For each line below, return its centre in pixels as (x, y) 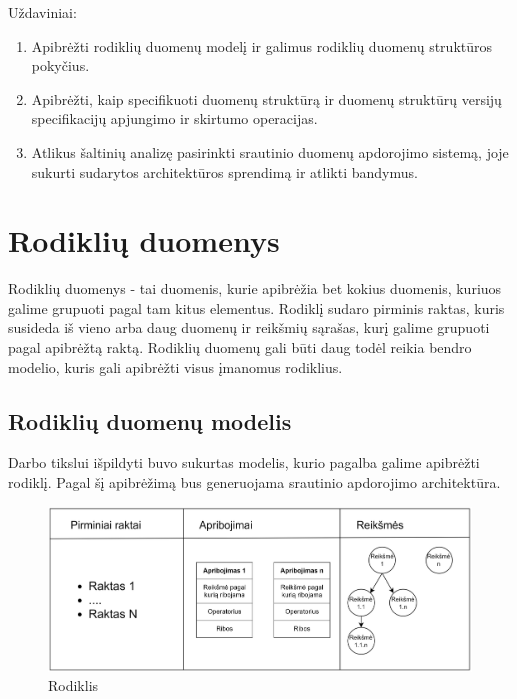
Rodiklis (73, 685)
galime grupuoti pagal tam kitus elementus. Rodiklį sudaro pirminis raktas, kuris (256, 307)
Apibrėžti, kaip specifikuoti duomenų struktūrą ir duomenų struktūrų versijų (266, 98)
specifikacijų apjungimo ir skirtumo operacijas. (174, 118)
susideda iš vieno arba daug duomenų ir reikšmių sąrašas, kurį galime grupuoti (249, 327)
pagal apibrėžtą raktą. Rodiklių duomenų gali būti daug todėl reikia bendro (240, 347)
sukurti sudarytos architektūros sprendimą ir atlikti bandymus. (224, 171)
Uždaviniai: (42, 12)
